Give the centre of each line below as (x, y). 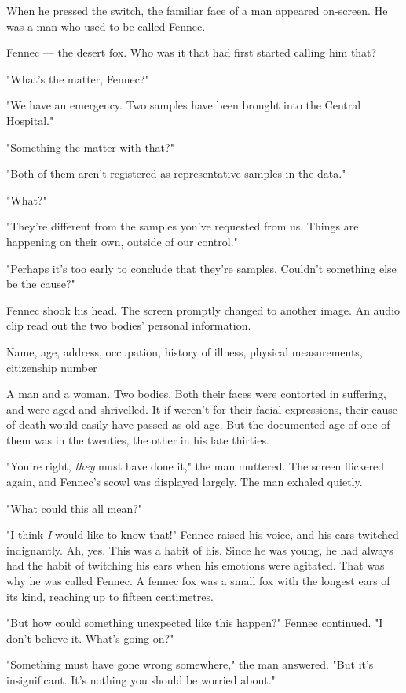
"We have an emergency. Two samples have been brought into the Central (184, 105)
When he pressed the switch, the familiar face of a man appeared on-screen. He (197, 10)
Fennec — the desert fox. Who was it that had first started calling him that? (192, 52)
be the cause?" (41, 284)
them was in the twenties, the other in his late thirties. (138, 439)
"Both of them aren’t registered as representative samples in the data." (176, 173)
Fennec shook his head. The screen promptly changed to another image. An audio (203, 310)
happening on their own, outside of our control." (122, 241)
